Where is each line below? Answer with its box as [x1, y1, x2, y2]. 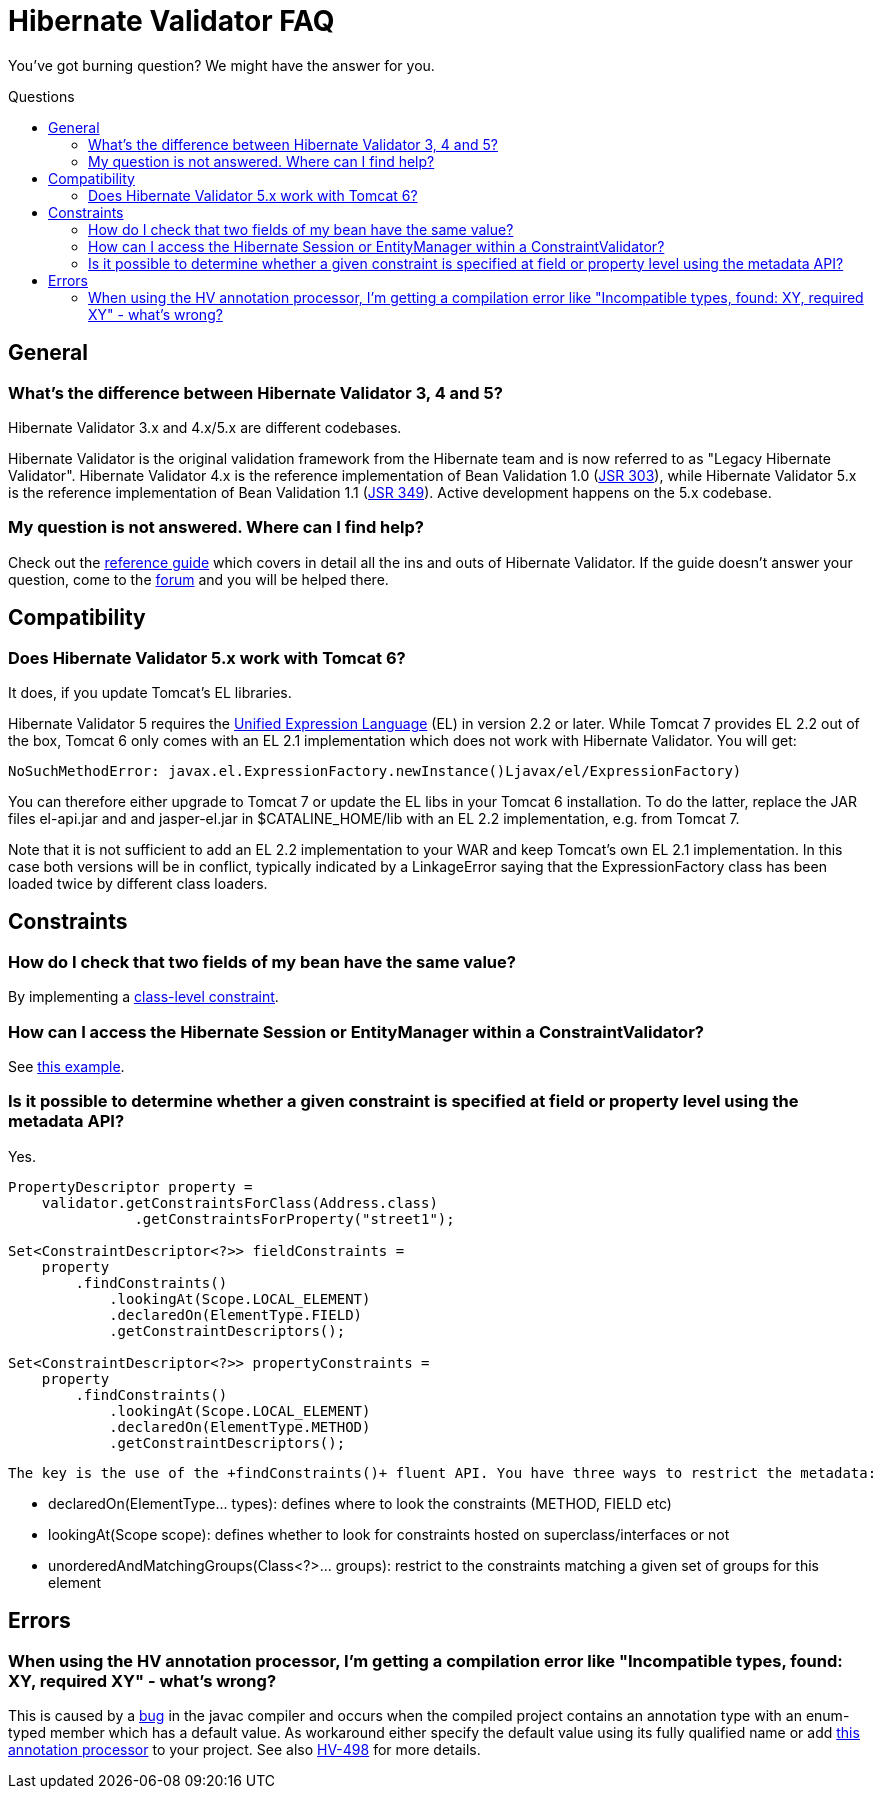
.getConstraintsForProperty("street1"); [134, 1210, 455, 1227]
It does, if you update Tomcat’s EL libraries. [8, 683, 292, 701]
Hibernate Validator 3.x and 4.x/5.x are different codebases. [8, 418, 402, 436]
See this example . [8, 1057, 125, 1075]
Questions [8, 87, 75, 105]
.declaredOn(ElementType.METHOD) [109, 1418, 371, 1435]
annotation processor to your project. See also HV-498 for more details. [8, 1740, 481, 1758]
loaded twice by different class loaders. [8, 874, 268, 892]
